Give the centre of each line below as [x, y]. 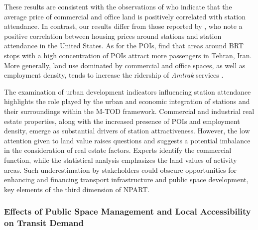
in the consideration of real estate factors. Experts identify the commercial [118, 150]
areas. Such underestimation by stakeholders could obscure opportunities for [121, 170]
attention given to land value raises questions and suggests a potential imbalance [127, 140]
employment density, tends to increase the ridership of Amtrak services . [114, 75]
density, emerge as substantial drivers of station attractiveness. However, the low [127, 131]
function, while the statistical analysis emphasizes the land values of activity [121, 160]
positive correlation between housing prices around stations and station [113, 36]
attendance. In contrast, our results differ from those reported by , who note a [123, 26]
